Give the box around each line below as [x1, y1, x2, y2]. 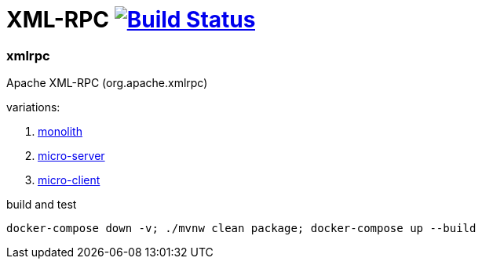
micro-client [38, 173, 100, 187]
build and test [6, 198, 77, 212]
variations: [6, 100, 60, 114]
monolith [38, 125, 82, 139]
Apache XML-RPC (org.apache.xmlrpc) [6, 76, 208, 90]
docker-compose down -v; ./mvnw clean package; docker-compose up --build [6, 222, 477, 235]
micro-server [38, 149, 105, 163]
